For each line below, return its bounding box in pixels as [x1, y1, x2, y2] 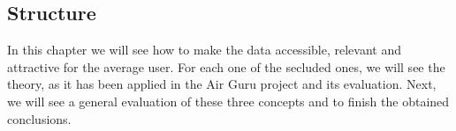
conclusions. [7, 109, 72, 127]
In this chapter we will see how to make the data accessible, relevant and [7, 40, 401, 59]
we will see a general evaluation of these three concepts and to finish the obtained [7, 91, 450, 110]
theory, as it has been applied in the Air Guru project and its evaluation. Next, [7, 75, 437, 93]
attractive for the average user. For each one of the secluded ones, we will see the [7, 57, 445, 76]
